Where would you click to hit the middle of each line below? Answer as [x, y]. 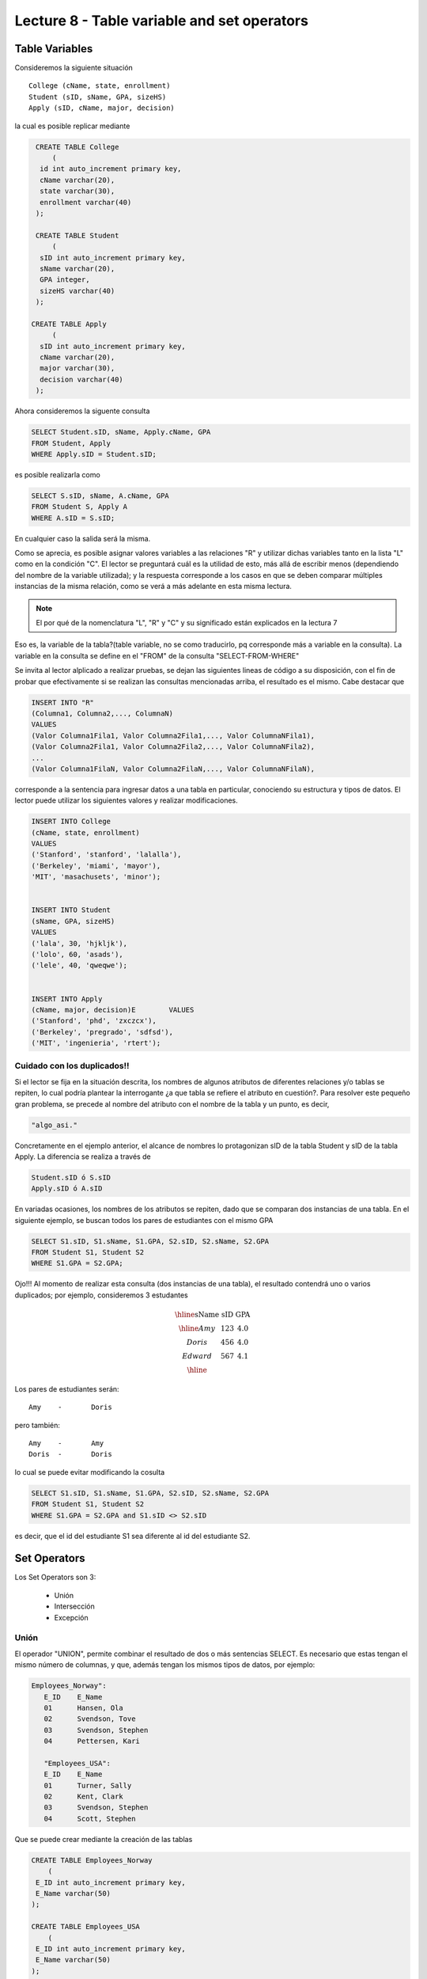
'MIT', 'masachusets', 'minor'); [96, 877]
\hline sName [197, 1315]
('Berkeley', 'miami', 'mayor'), [96, 866]
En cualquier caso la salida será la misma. [83, 538]
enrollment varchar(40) [86, 202]
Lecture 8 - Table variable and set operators [161, 21]
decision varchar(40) [82, 379]
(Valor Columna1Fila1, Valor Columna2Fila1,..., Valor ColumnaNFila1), [173, 735]
